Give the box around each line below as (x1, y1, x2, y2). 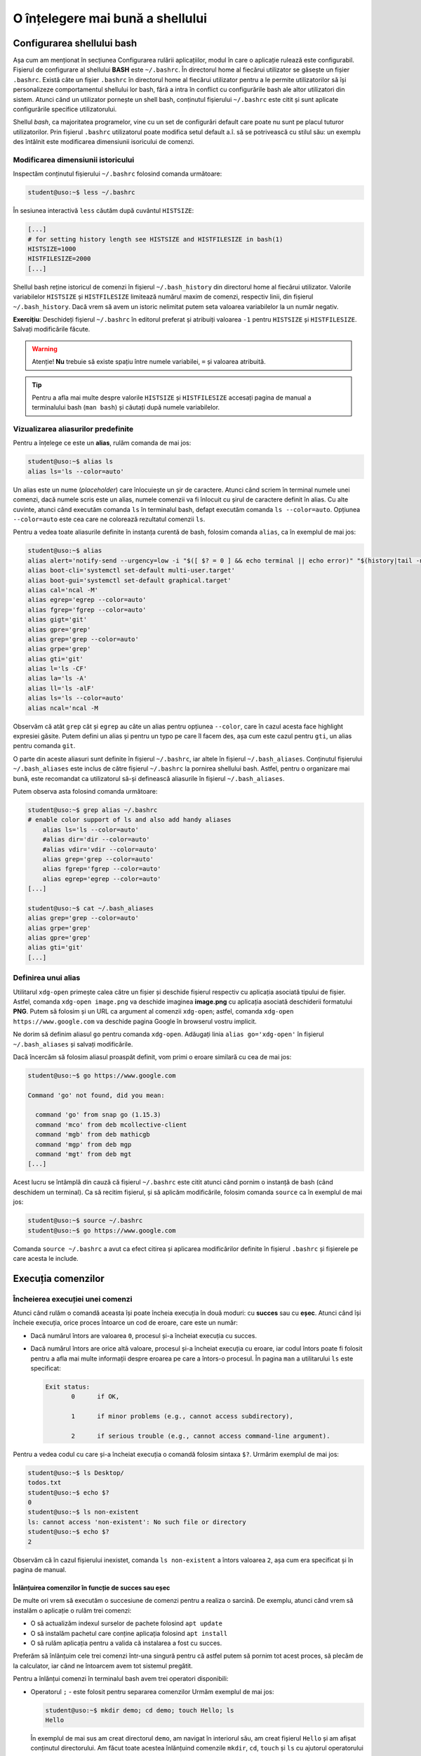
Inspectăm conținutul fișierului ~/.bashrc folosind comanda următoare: (13, 169, 222, 178)
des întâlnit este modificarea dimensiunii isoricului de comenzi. (13, 138, 195, 146)
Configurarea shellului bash (13, 37, 138, 49)
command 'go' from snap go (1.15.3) (35, 1110, 161, 1119)
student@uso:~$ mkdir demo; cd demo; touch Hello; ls (45, 1706, 234, 1714)
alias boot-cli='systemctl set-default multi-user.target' (27, 566, 235, 575)
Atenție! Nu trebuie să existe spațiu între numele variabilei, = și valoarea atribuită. (32, 358, 266, 366)
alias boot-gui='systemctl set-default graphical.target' (27, 576, 232, 584)
